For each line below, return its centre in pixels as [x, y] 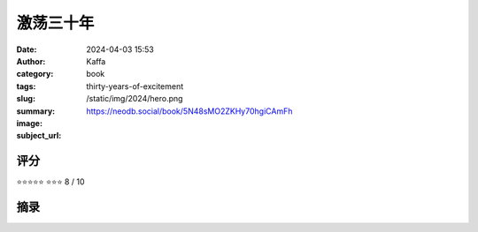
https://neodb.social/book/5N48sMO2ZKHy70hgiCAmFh [189, 111]
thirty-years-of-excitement [135, 86]
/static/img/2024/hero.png [135, 99]
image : [30, 123]
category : [35, 74]
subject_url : [39, 136]
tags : [26, 86]
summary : [36, 111]
